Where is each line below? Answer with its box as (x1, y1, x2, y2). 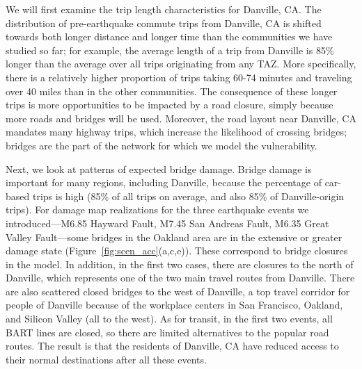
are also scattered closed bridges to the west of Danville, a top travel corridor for (6, 284, 350, 298)
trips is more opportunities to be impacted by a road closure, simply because (6, 97, 333, 112)
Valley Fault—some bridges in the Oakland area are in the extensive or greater (6, 229, 343, 244)
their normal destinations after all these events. (6, 352, 207, 366)
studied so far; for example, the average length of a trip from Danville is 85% (6, 42, 334, 57)
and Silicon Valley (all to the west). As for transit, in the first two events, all (6, 311, 333, 326)
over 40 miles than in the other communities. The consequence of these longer (6, 83, 338, 98)
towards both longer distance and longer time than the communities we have (6, 29, 333, 44)
